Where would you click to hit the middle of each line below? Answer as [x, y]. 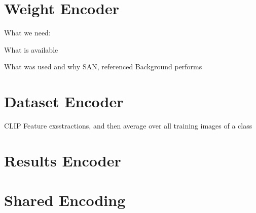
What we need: [27, 33]
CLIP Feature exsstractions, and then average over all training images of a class [128, 126]
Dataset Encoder [64, 101]
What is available [31, 49]
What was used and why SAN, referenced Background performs [103, 67]
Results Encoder [63, 160]
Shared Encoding [65, 200]
